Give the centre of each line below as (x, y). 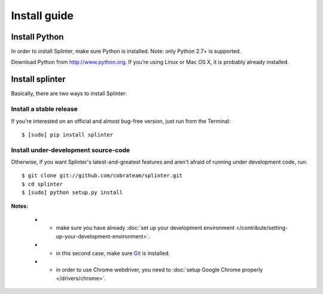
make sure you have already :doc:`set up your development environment (145, 228)
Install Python (37, 37)
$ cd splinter (42, 184)
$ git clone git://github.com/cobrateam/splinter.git (102, 176)
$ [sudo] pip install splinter (68, 134)
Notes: (20, 206)
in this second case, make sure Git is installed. (113, 253)
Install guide (42, 16)
